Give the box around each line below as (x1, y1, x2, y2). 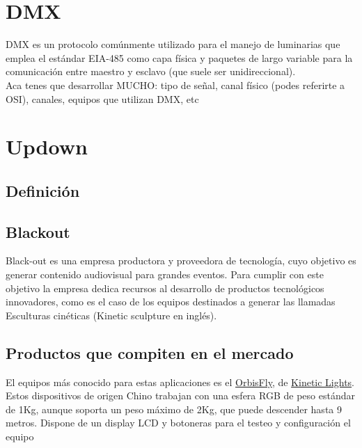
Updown (6, 132, 88, 161)
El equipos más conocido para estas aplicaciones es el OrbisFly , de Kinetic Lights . (6, 374, 355, 389)
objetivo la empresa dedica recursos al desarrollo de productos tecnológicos (6, 280, 324, 295)
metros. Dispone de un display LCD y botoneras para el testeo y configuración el (6, 415, 351, 430)
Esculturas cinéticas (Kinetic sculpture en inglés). (6, 307, 217, 322)
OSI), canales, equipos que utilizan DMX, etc (6, 91, 199, 106)
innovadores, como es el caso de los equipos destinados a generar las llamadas (6, 294, 336, 309)
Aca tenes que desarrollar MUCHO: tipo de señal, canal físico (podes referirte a (6, 77, 345, 92)
